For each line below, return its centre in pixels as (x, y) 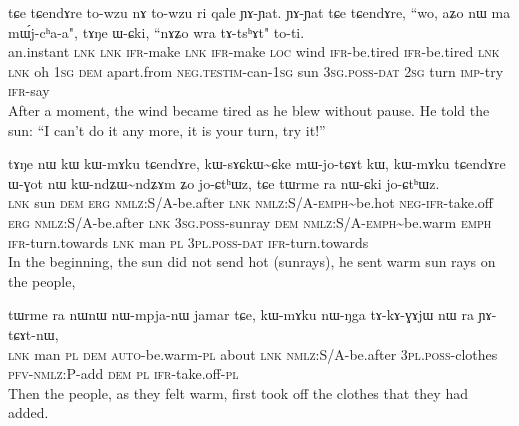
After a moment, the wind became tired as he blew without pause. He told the (249, 109)
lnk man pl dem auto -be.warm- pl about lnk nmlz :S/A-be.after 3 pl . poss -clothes (253, 353)
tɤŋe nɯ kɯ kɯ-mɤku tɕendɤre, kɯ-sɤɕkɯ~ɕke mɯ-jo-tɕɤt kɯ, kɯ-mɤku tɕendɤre (257, 163)
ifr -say (29, 90)
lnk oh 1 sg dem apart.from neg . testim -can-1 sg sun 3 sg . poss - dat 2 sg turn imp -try (256, 70)
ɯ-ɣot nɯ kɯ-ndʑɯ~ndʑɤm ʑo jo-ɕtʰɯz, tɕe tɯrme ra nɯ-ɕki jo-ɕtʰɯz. (224, 182)
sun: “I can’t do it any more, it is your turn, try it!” (167, 129)
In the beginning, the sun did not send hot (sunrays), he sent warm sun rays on (252, 261)
